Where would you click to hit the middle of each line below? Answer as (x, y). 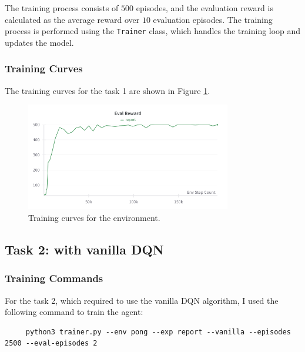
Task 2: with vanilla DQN (84, 249)
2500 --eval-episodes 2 (51, 343)
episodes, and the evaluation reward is (205, 8)
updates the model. (39, 42)
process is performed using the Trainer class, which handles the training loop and (153, 31)
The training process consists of (62, 8)
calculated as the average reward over (72, 19)
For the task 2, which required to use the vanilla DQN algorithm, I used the (142, 300)
